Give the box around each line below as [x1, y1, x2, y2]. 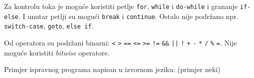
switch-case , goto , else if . [4, 20, 94, 31]
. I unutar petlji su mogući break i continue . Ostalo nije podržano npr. [18, 10, 238, 21]
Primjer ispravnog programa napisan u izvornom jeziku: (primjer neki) [4, 64, 220, 74]
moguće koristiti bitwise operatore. [4, 47, 110, 57]
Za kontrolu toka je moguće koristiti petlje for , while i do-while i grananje [4, 1, 238, 11]
